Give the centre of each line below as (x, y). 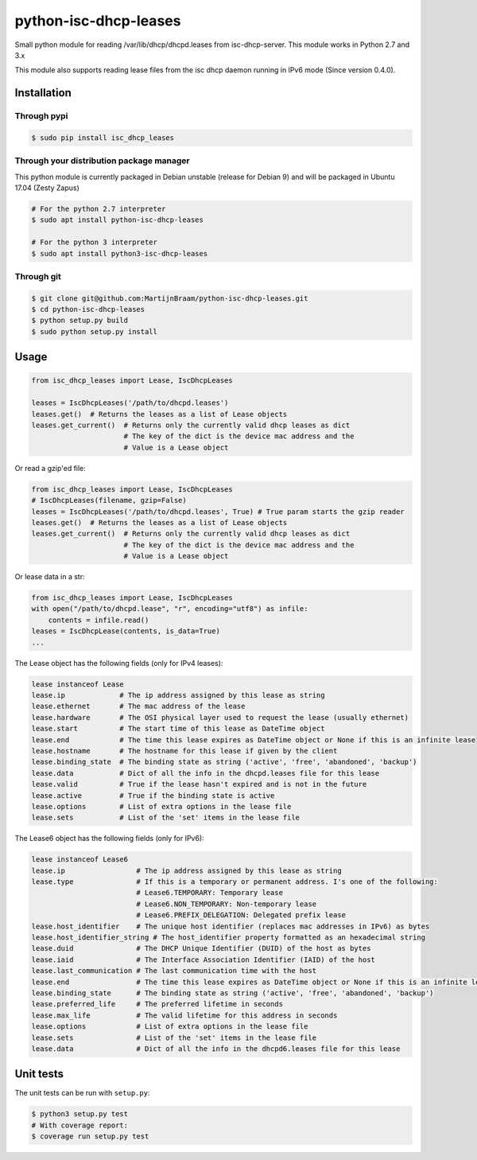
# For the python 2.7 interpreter (99, 209)
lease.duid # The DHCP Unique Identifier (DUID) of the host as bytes (201, 948)
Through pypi (41, 116)
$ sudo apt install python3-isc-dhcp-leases (120, 253)
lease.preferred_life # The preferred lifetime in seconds (157, 1004)
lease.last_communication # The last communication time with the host (174, 971)
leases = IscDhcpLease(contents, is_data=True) (126, 631)
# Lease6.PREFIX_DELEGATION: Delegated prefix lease (241, 915)
